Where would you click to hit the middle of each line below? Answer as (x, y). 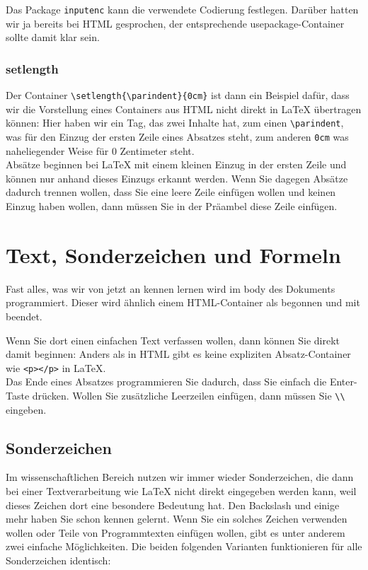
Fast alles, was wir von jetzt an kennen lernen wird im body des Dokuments (171, 288)
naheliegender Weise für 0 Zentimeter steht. (100, 150)
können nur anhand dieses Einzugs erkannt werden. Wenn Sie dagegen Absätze (177, 178)
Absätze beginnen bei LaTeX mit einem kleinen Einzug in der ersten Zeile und (176, 164)
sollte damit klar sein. (53, 37)
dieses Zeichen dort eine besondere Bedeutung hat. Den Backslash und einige (173, 505)
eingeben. (26, 409)
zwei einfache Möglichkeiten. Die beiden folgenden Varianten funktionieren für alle (184, 546)
